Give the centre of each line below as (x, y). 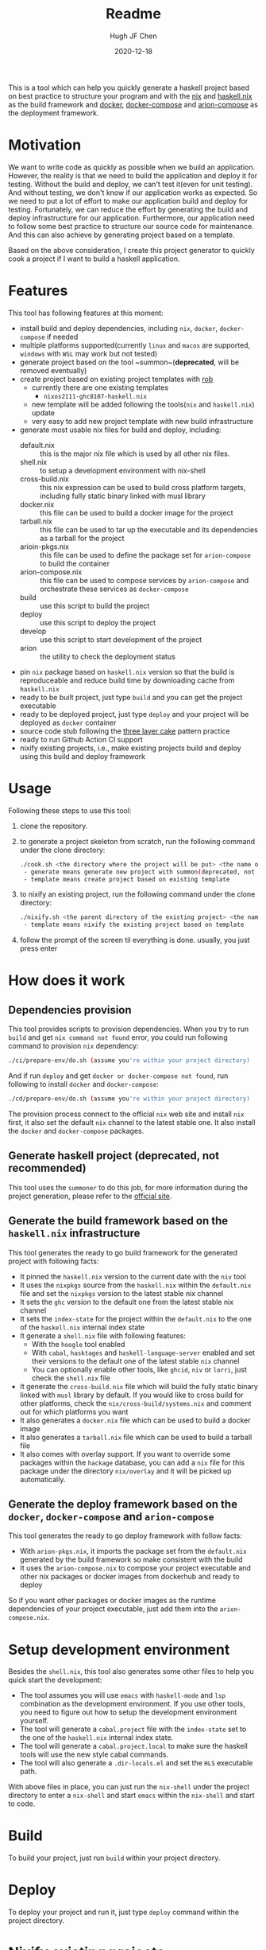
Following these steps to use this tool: (70, 810)
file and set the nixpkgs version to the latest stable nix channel (121, 1293)
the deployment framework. (54, 113)
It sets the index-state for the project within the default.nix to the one (136, 1318)
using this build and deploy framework (82, 756)
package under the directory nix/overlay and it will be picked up (125, 1471)
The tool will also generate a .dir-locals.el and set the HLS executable (136, 1763)
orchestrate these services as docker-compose (114, 589)
